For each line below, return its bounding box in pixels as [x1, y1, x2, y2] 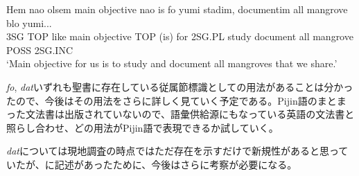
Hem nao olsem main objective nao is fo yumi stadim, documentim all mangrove [6, 2, 348, 16]
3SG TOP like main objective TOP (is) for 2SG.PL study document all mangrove [6, 29, 353, 44]
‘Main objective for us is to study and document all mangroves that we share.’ [6, 56, 338, 71]
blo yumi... [6, 15, 52, 30]
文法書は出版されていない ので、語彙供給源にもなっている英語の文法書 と [25, 107, 355, 121]
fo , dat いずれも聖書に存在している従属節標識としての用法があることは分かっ [6, 79, 353, 94]
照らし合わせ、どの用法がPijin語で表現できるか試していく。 [6, 120, 279, 134]
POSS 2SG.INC [6, 42, 73, 57]
